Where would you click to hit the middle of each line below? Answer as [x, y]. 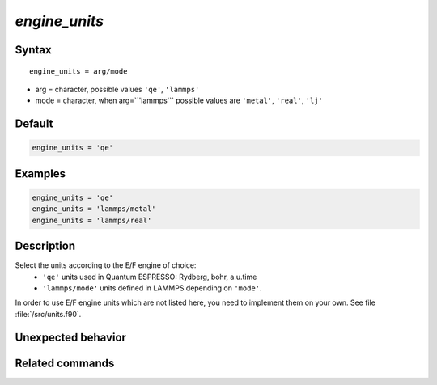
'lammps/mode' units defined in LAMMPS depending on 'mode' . [152, 288]
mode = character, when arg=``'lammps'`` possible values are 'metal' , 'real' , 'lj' [179, 100]
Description [45, 246]
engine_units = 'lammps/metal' [94, 209]
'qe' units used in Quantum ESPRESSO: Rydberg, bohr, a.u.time [150, 277]
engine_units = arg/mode [78, 71]
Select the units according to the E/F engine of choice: [106, 265]
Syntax [33, 50]
